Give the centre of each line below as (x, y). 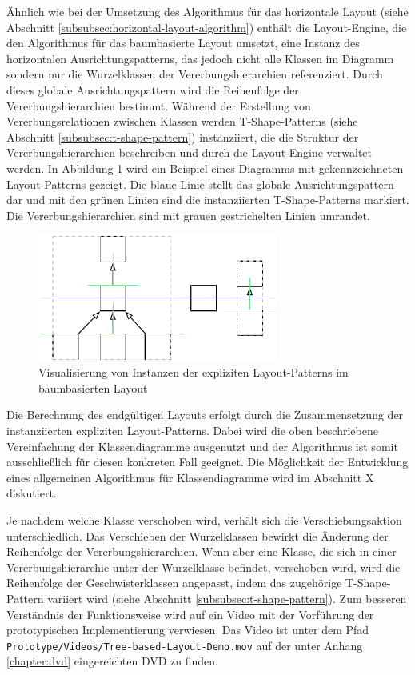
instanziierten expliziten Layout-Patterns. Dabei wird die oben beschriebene (192, 430)
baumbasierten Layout (93, 387)
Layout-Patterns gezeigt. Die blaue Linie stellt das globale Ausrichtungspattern (200, 184)
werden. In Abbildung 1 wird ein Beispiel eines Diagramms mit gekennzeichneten (205, 168)
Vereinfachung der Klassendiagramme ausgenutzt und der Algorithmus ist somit (202, 446)
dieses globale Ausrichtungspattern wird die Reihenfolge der (153, 89)
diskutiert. (32, 493)
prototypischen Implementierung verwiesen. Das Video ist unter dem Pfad (188, 630)
